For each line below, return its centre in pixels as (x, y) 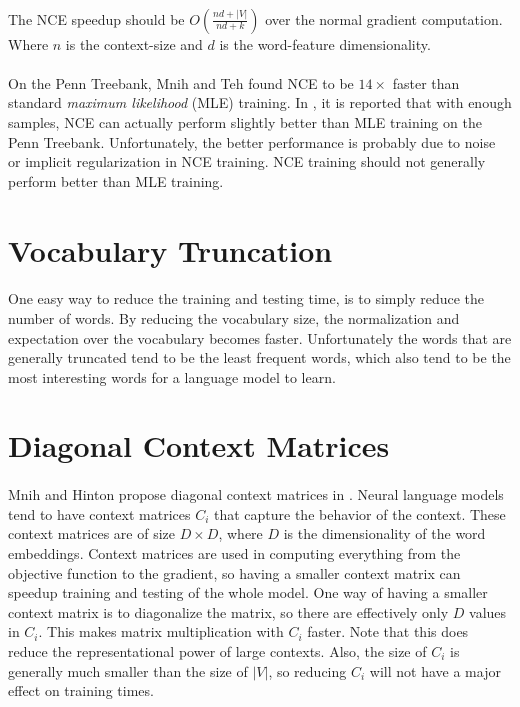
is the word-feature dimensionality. (325, 43)
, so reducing (307, 670)
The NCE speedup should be (96, 18)
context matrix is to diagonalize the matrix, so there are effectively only (228, 611)
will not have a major (435, 670)
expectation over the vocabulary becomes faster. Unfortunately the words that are (260, 337)
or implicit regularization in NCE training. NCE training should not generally (247, 161)
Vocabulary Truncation (170, 249)
